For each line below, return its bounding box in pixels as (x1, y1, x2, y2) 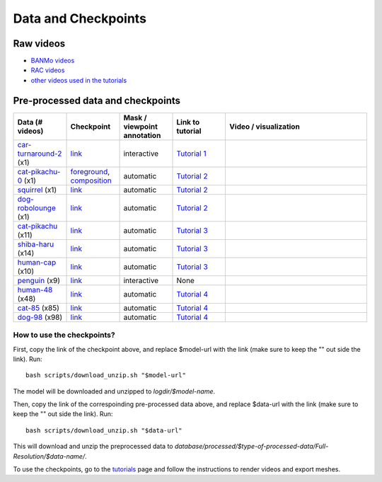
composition (70, 176, 112, 185)
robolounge (17, 202, 56, 212)
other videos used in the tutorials (30, 76, 127, 84)
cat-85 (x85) (17, 303, 59, 313)
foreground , (70, 166, 110, 176)
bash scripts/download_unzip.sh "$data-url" (25, 426, 183, 435)
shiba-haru (17, 239, 54, 249)
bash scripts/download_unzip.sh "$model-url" (25, 372, 187, 379)
